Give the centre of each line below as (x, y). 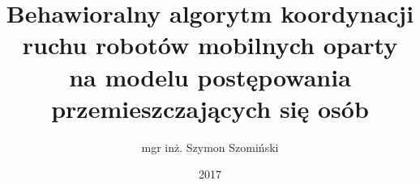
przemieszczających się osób (210, 108)
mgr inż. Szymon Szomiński (210, 147)
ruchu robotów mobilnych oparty (210, 45)
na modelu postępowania (210, 76)
